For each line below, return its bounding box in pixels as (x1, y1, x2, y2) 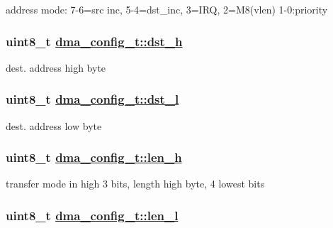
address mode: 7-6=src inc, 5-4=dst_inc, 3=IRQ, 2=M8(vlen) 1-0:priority (6, 2, 328, 16)
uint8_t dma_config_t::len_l (6, 206, 179, 224)
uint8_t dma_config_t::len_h (6, 148, 182, 166)
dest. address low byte (6, 118, 102, 133)
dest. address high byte (6, 60, 106, 75)
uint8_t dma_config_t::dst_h (6, 32, 183, 50)
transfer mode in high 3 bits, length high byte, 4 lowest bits (6, 176, 265, 191)
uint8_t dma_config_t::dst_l (6, 90, 179, 108)
